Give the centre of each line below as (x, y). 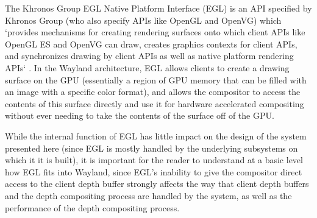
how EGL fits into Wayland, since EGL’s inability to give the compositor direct (154, 171)
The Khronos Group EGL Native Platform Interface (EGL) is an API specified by (158, 8)
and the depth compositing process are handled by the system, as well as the (148, 195)
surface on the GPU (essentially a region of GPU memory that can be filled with (156, 79)
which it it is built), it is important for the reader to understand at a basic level (154, 160)
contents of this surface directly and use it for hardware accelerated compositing (155, 103)
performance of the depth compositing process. (92, 207)
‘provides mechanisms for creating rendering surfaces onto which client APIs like (155, 32)
